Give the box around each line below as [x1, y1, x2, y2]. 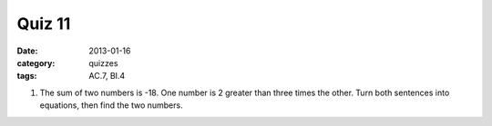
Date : [16, 45, 38, 56]
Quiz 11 [16, 14, 71, 34]
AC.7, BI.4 [88, 71, 126, 82]
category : [16, 57, 56, 68]
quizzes [88, 57, 118, 68]
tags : [16, 71, 37, 82]
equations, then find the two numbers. [39, 100, 183, 111]
